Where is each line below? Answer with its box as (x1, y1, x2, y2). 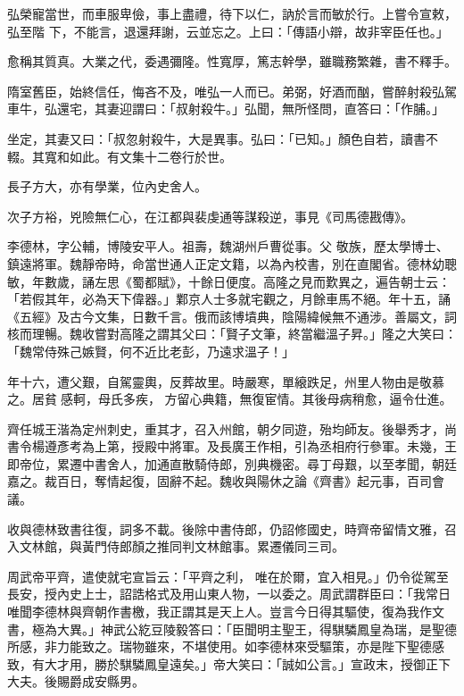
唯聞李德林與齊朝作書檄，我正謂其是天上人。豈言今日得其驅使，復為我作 (7, 602, 432, 621)
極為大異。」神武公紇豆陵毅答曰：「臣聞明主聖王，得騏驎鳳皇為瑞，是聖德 (31, 619, 457, 638)
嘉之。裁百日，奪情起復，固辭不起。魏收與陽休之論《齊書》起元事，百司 (7, 472, 432, 491)
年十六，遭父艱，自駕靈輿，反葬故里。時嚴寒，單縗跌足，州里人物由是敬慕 (7, 372, 444, 390)
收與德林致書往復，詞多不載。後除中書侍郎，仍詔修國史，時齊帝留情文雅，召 (7, 519, 457, 538)
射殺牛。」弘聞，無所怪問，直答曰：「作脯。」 (187, 99, 444, 118)
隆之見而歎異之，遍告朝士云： (275, 272, 451, 290)
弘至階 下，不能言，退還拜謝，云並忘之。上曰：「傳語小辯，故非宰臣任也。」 (7, 21, 449, 40)
